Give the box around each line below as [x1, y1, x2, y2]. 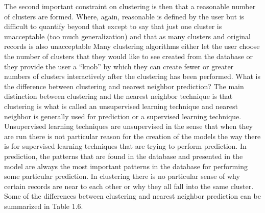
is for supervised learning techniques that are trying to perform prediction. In [4, 141, 247, 151]
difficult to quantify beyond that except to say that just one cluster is [4, 21, 222, 32]
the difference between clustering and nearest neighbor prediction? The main [4, 81, 244, 91]
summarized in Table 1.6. [4, 200, 83, 211]
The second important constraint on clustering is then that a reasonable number [4, 1, 256, 11]
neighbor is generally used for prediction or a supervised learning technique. [4, 111, 242, 121]
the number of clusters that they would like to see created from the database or [4, 50, 253, 61]
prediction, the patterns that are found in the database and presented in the [4, 150, 243, 161]
